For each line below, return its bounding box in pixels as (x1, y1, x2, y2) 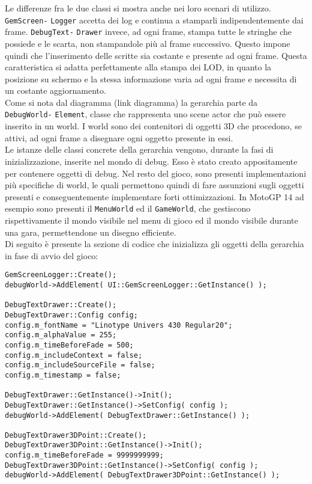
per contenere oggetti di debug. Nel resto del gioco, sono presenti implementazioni (5, 167, 307, 179)
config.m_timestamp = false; (5, 370, 121, 379)
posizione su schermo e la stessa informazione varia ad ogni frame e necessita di (5, 72, 297, 85)
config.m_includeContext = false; (5, 351, 143, 360)
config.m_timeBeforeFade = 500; (5, 340, 134, 349)
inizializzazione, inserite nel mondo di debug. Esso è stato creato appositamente (5, 155, 298, 167)
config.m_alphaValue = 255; (5, 331, 117, 340)
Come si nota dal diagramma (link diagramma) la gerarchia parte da (5, 96, 258, 108)
